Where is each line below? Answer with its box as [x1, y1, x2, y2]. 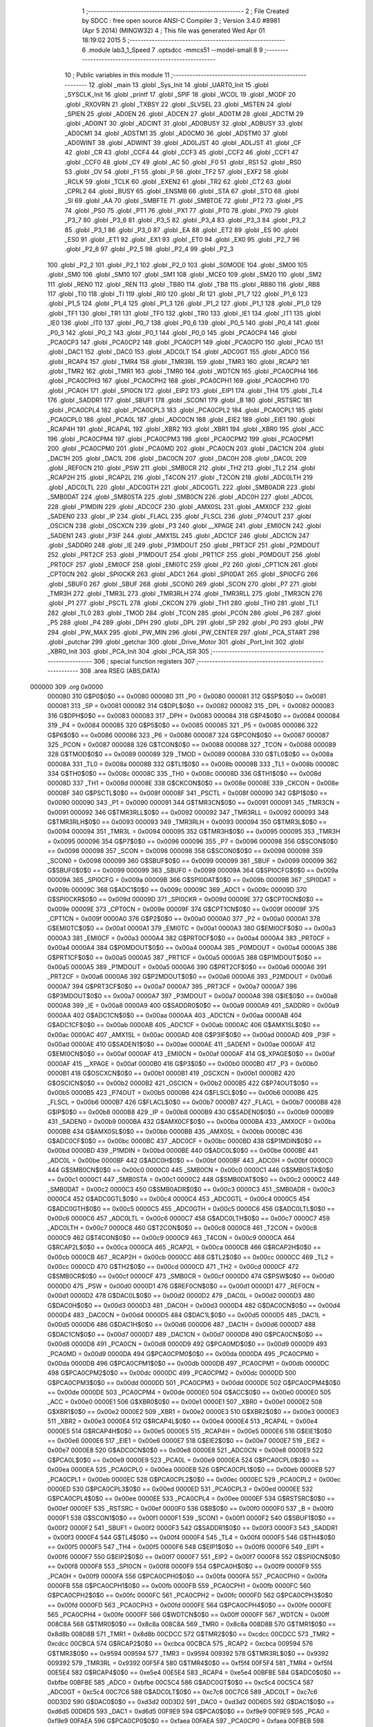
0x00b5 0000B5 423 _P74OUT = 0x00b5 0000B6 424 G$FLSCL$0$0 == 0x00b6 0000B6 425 [47, 1088, 318, 1096]
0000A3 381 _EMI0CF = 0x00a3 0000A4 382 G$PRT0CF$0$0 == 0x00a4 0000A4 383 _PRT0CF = [47, 933, 331, 942]
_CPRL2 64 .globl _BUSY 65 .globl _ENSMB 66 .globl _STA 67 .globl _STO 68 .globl [64, 187, 300, 195]
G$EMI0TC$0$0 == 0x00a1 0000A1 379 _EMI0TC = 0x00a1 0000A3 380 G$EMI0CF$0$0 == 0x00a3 [47, 924, 336, 933]
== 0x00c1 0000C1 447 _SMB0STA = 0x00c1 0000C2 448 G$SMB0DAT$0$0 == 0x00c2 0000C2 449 [47, 1175, 340, 1184]
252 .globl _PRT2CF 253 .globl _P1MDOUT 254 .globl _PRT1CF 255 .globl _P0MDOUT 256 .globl [47, 551, 321, 559]
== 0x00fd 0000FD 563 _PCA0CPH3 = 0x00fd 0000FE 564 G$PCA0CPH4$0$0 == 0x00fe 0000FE [47, 1601, 332, 1609]
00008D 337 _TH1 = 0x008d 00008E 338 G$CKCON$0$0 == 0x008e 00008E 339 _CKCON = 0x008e [47, 779, 339, 788]
